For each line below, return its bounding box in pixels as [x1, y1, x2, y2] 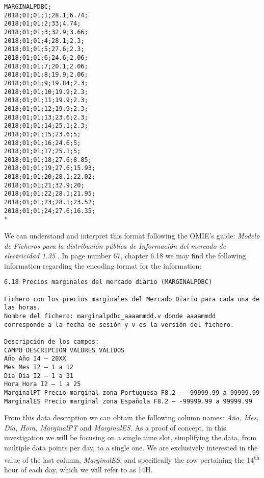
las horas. [4, 304, 41, 312]
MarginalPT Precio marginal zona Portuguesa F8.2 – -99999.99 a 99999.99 [4, 389, 260, 396]
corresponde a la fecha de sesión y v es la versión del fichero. [4, 321, 234, 328]
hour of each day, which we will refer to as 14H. [4, 464, 153, 474]
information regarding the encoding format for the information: [4, 260, 202, 271]
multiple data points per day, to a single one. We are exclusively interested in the [4, 442, 258, 453]
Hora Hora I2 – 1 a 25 [4, 380, 81, 388]
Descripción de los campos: [4, 338, 99, 346]
